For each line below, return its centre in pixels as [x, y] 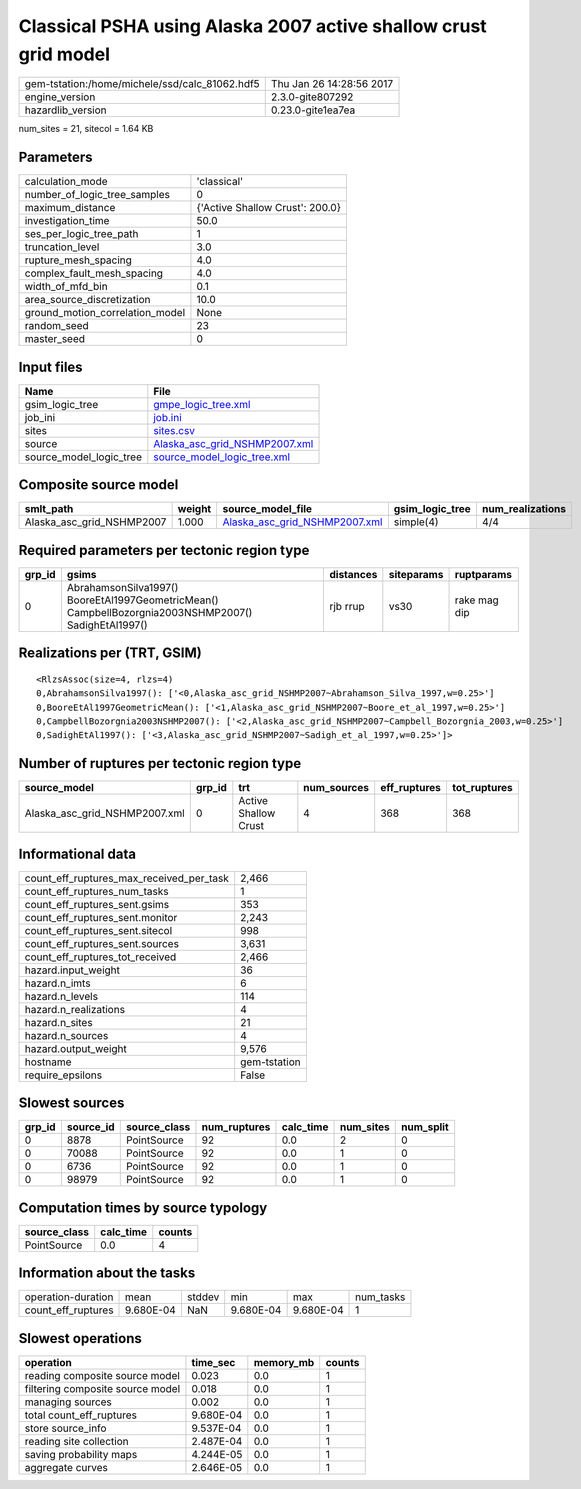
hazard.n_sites [59, 1022]
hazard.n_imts [57, 983]
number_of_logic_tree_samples [97, 195]
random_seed [56, 326]
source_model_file [267, 509]
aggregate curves [66, 1467]
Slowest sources [71, 1103]
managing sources [68, 1402]
